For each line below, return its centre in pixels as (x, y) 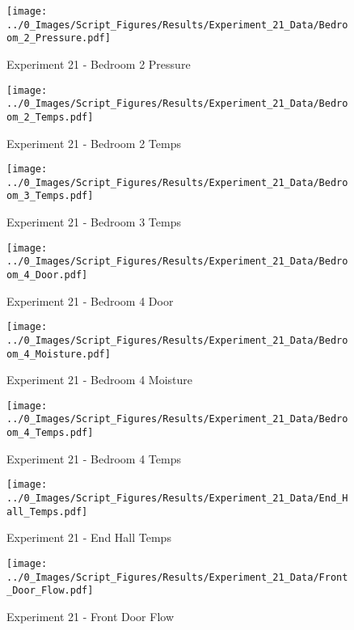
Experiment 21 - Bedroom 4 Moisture (100, 380)
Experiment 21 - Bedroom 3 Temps (94, 222)
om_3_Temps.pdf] (50, 196)
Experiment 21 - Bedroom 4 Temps (94, 458)
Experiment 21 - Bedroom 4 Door (90, 300)
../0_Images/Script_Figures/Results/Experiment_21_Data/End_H (177, 499)
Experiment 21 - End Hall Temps (89, 537)
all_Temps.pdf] (47, 512)
